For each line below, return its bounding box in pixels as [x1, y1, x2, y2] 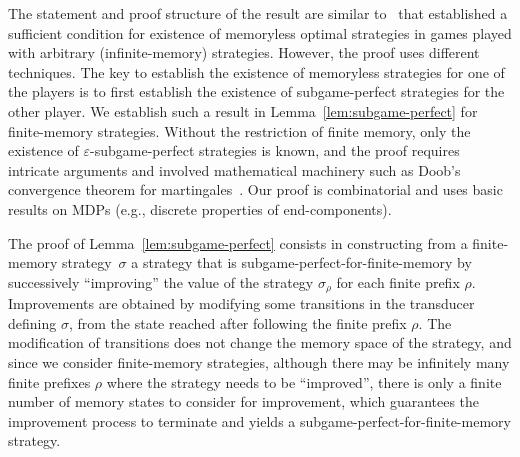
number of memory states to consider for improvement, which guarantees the [8, 391, 480, 412]
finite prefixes [8, 371, 91, 392]
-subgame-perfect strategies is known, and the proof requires [90, 140, 460, 161]
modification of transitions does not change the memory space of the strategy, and [8, 332, 512, 353]
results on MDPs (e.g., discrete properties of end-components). [8, 198, 392, 219]
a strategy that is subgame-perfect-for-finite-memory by [131, 252, 472, 273]
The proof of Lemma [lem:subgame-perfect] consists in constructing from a [8, 232, 468, 253]
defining [8, 312, 57, 333]
